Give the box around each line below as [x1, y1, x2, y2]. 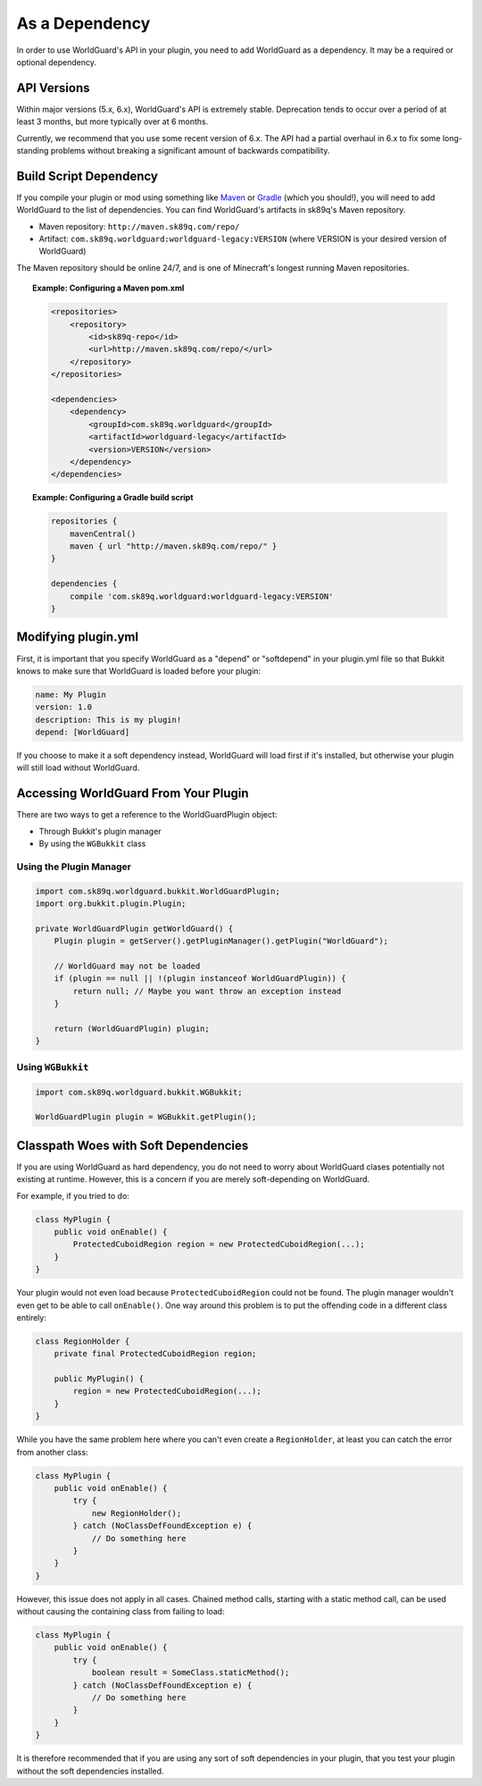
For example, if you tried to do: [16, 1190, 129, 1201]
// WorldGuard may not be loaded [54, 961, 201, 971]
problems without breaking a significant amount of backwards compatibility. [50, 146, 330, 156]
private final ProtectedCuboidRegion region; [54, 1349, 257, 1359]
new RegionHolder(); [91, 1508, 182, 1518]
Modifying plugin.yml [16, 630, 138, 645]
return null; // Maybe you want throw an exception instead [72, 985, 342, 996]
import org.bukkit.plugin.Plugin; [35, 899, 187, 909]
